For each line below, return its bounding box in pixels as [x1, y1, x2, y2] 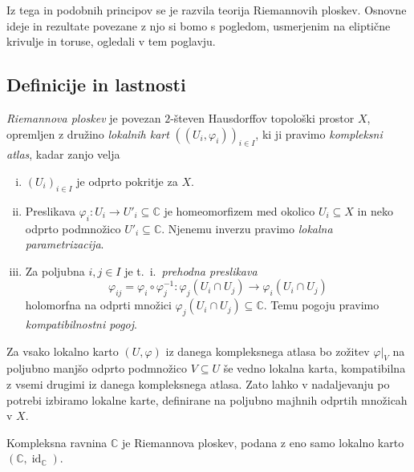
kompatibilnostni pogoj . [25, 315, 137, 332]
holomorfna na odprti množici [25, 297, 172, 313]
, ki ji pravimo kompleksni [255, 125, 383, 142]
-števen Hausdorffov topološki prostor [170, 109, 355, 126]
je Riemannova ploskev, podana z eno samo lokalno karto [122, 434, 404, 450]
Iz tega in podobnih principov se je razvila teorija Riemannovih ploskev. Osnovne [6, 2, 407, 18]
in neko [357, 202, 393, 219]
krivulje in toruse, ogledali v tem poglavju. [6, 33, 216, 50]
